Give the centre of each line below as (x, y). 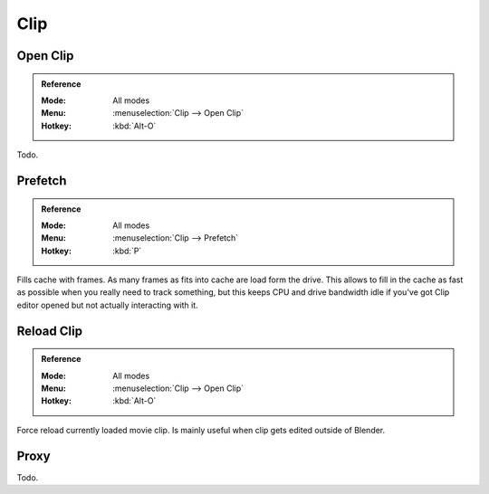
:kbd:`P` (127, 251)
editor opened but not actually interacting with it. (107, 305)
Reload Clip (50, 331)
